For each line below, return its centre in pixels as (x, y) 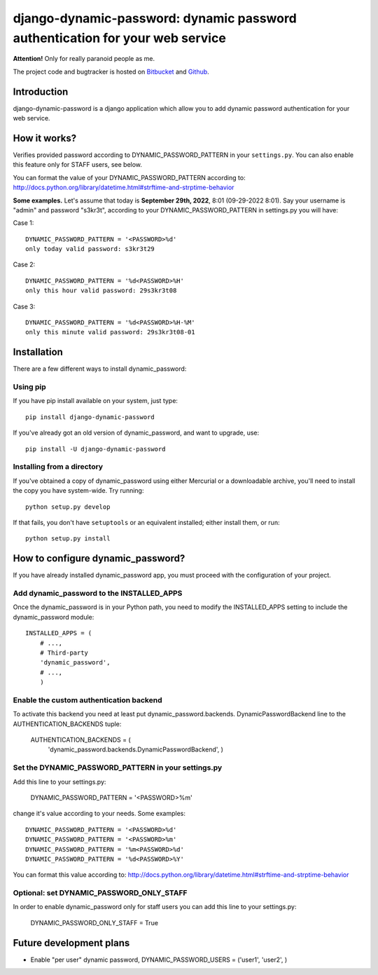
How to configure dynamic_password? (99, 558)
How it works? (45, 138)
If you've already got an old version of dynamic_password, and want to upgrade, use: (136, 433)
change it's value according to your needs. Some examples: (99, 814)
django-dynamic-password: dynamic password (155, 18)
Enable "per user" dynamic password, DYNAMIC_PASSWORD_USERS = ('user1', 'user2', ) (159, 960)
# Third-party (64, 653)
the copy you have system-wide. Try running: (78, 491)
